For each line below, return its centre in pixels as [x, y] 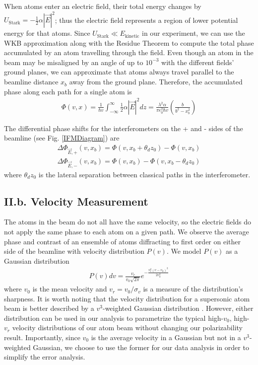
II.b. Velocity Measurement [76, 201]
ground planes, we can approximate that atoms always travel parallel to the [119, 72]
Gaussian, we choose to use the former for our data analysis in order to [141, 347]
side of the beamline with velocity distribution [74, 251]
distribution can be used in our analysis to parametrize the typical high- [114, 318]
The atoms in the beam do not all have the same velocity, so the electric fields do [128, 222]
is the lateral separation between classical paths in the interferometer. [144, 174]
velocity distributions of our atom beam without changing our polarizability [127, 328]
